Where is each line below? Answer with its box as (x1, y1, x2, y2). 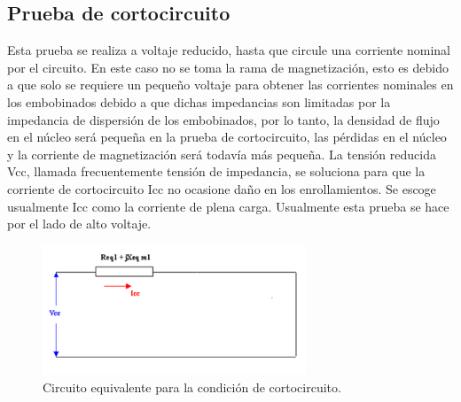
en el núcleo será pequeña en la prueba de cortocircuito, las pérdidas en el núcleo (7, 128, 447, 146)
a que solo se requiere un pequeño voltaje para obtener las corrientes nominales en (7, 75, 454, 94)
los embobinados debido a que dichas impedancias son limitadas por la (7, 92, 391, 111)
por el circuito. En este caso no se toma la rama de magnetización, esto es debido (7, 58, 449, 76)
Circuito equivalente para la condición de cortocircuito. (43, 377, 341, 396)
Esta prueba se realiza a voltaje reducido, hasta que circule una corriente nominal (7, 41, 450, 59)
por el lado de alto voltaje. (7, 214, 152, 233)
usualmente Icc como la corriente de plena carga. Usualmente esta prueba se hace (7, 197, 449, 215)
